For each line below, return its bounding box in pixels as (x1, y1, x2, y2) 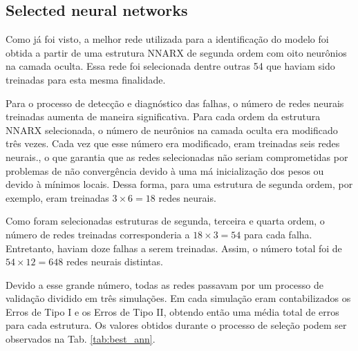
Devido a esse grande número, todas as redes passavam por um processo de (6, 277, 323, 292)
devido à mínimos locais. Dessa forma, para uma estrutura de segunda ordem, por (6, 177, 353, 191)
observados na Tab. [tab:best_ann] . (6, 332, 156, 346)
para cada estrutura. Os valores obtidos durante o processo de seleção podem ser (6, 318, 347, 332)
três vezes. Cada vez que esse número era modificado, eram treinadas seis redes (6, 136, 340, 151)
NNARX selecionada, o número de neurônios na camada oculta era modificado (6, 122, 338, 137)
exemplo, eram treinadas (6, 190, 109, 205)
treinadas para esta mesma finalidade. (6, 72, 166, 86)
